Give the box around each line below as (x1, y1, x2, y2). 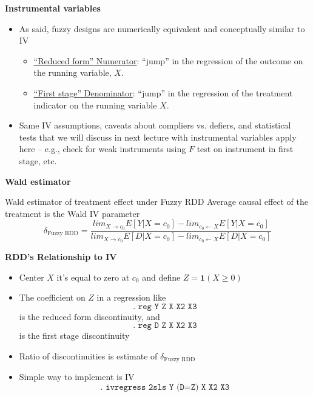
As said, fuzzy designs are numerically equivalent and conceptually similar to (19, 22, 305, 35)
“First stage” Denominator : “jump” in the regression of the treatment (33, 86, 293, 99)
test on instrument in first (197, 142, 294, 155)
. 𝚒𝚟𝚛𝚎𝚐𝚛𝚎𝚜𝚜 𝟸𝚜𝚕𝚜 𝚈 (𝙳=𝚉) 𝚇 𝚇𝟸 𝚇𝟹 (100, 383, 230, 392)
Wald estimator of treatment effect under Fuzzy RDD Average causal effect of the (5, 195, 308, 208)
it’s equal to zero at (56, 270, 130, 283)
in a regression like (96, 291, 166, 304)
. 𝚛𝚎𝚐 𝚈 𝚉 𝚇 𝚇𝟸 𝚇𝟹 (133, 302, 197, 311)
